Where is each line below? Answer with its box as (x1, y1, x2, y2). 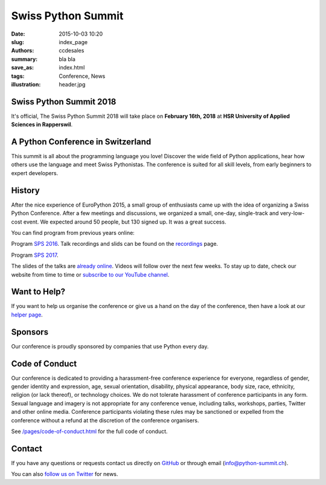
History (11, 185, 40, 196)
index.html (59, 64, 85, 71)
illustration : (11, 80, 41, 88)
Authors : (11, 47, 34, 54)
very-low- (280, 210, 305, 217)
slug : (11, 38, 24, 45)
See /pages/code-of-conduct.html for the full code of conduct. (11, 428, 168, 435)
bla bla (59, 55, 75, 63)
